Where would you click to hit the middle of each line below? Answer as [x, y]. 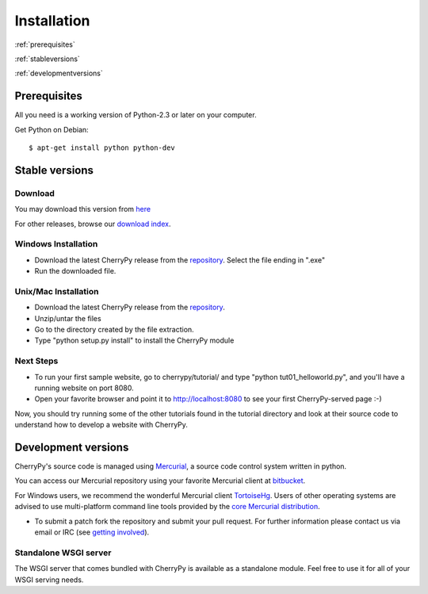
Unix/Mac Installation [57, 291]
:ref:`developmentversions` [59, 73]
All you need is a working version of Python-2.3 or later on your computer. [136, 115]
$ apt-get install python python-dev [102, 148]
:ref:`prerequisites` [45, 44]
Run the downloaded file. [75, 271]
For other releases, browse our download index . [93, 224]
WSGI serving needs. [49, 580]
